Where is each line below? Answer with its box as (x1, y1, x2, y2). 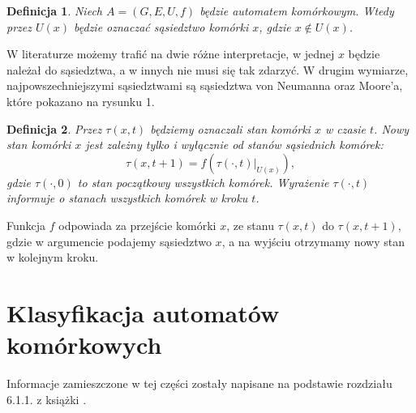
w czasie (324, 120, 367, 137)
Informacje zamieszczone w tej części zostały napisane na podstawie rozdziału (6, 375, 392, 392)
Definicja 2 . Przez (6, 120, 102, 137)
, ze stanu (226, 216, 274, 233)
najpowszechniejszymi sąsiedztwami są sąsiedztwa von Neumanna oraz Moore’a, (6, 77, 403, 94)
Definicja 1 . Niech (6, 2, 102, 19)
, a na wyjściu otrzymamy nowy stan (221, 232, 405, 249)
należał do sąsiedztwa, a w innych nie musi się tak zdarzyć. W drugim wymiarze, (6, 61, 409, 78)
